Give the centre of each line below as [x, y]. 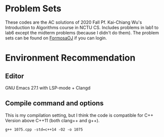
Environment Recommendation [70, 58]
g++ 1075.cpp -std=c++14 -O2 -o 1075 [44, 129]
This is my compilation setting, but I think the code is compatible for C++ [79, 115]
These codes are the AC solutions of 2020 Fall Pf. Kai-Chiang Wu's [74, 22]
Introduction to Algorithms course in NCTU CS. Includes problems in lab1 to [82, 27]
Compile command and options [55, 103]
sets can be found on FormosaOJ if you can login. [56, 38]
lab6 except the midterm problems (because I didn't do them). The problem [82, 33]
